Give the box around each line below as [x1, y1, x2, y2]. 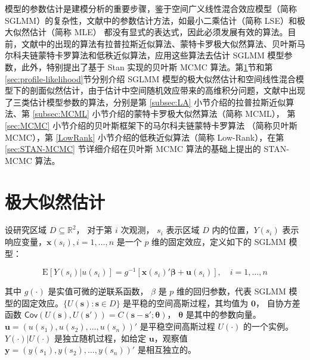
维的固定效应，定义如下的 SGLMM [151, 235, 286, 248]
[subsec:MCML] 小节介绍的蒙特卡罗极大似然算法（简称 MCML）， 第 [32, 107, 296, 120]
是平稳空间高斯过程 [139, 320, 215, 333]
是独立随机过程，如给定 [54, 331, 147, 344]
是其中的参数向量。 [185, 308, 261, 321]
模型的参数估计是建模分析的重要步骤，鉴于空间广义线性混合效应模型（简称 [5, 2, 297, 14]
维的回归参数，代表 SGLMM [176, 285, 286, 297]
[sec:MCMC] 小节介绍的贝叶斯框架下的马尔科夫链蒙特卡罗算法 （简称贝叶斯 [5, 119, 297, 131]
